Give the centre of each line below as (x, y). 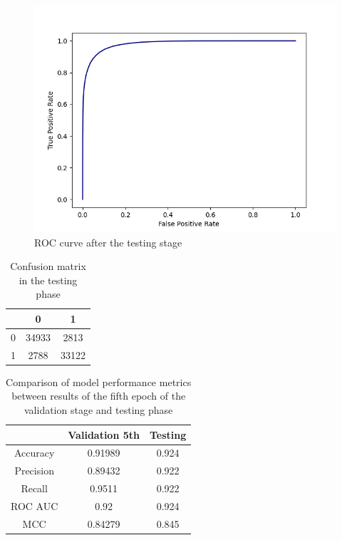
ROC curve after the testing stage (108, 242)
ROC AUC (35, 505)
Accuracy (34, 453)
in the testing (48, 280)
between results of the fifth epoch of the (99, 396)
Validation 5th (104, 434)
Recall (34, 488)
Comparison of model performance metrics (99, 381)
